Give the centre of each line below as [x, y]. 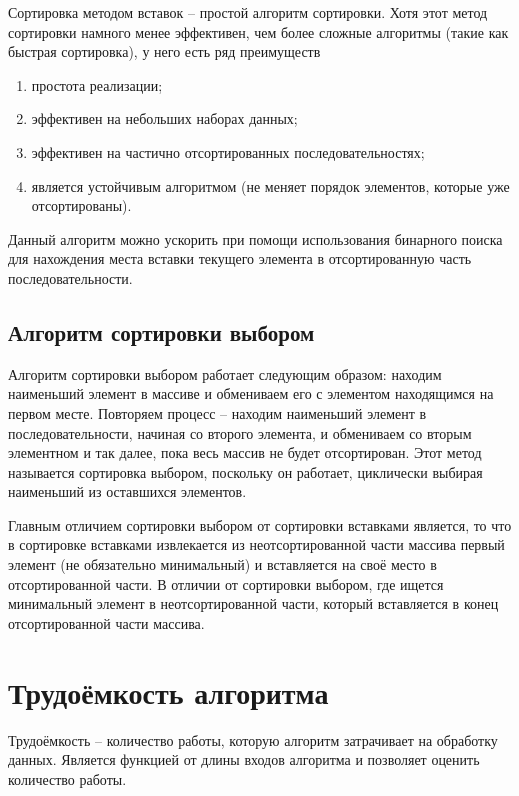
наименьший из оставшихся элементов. [127, 491]
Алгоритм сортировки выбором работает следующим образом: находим [225, 373]
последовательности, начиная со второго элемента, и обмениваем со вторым [240, 432]
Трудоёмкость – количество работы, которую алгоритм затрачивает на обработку [253, 739]
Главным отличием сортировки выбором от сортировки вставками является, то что [260, 524]
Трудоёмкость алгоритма [168, 691]
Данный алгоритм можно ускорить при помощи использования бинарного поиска [255, 238]
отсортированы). [81, 205]
